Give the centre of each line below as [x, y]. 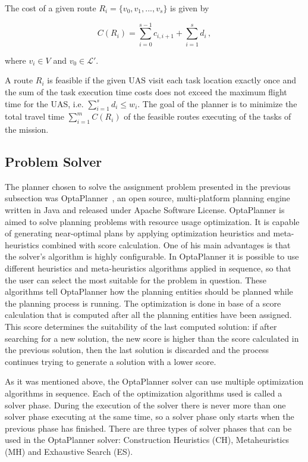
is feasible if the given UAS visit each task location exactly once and [172, 80]
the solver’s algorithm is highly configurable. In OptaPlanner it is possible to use [152, 256]
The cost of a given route [51, 8]
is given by [190, 8]
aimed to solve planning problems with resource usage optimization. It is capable [152, 221]
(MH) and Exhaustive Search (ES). [69, 451]
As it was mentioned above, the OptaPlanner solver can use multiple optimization [154, 381]
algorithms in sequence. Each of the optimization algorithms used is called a [144, 393]
